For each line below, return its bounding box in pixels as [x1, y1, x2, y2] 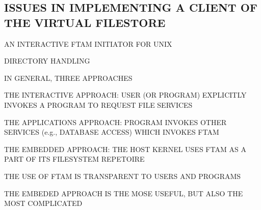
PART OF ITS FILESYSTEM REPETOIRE [4, 154, 145, 164]
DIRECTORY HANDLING [4, 55, 90, 66]
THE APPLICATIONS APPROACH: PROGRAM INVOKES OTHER [4, 116, 227, 127]
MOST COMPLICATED [4, 198, 83, 208]
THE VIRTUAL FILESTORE [4, 14, 166, 30]
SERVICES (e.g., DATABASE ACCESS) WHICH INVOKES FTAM [4, 127, 219, 137]
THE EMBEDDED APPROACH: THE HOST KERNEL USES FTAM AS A [4, 143, 246, 154]
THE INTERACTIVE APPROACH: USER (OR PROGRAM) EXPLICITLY [4, 89, 247, 100]
